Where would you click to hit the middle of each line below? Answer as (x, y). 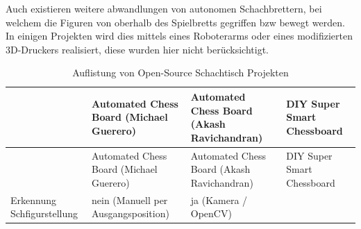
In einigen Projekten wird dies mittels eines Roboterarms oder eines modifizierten (179, 36)
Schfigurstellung (44, 213)
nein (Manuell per (130, 200)
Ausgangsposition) (131, 213)
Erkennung (33, 200)
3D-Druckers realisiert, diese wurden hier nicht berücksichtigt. (137, 49)
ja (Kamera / (219, 200)
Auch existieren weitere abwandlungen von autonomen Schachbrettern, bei (164, 8)
